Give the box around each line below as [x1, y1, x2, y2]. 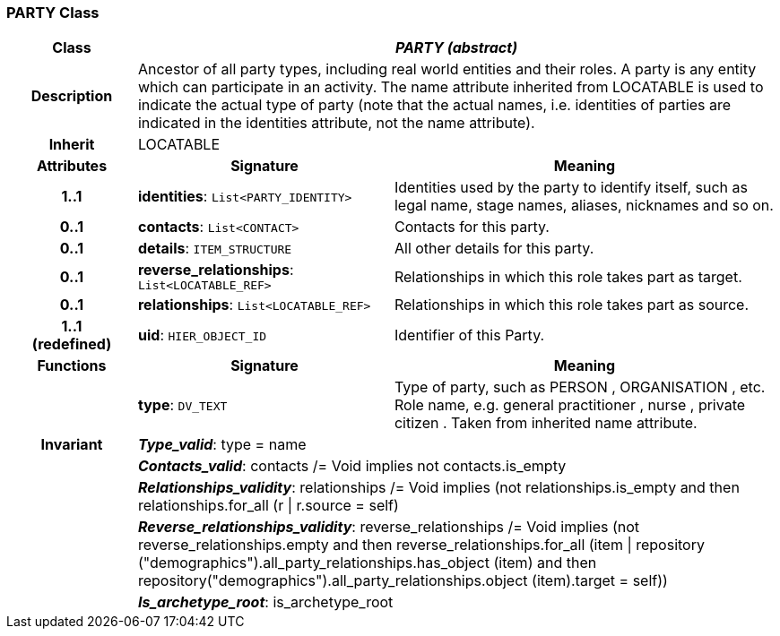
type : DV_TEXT [137, 396, 228, 415]
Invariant [40, 435, 103, 454]
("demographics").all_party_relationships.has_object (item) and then [137, 554, 597, 572]
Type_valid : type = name [137, 435, 307, 454]
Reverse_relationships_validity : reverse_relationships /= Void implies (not [137, 518, 640, 537]
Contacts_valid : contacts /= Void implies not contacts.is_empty [137, 457, 567, 476]
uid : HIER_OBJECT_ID [137, 326, 267, 345]
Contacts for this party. [394, 218, 550, 236]
